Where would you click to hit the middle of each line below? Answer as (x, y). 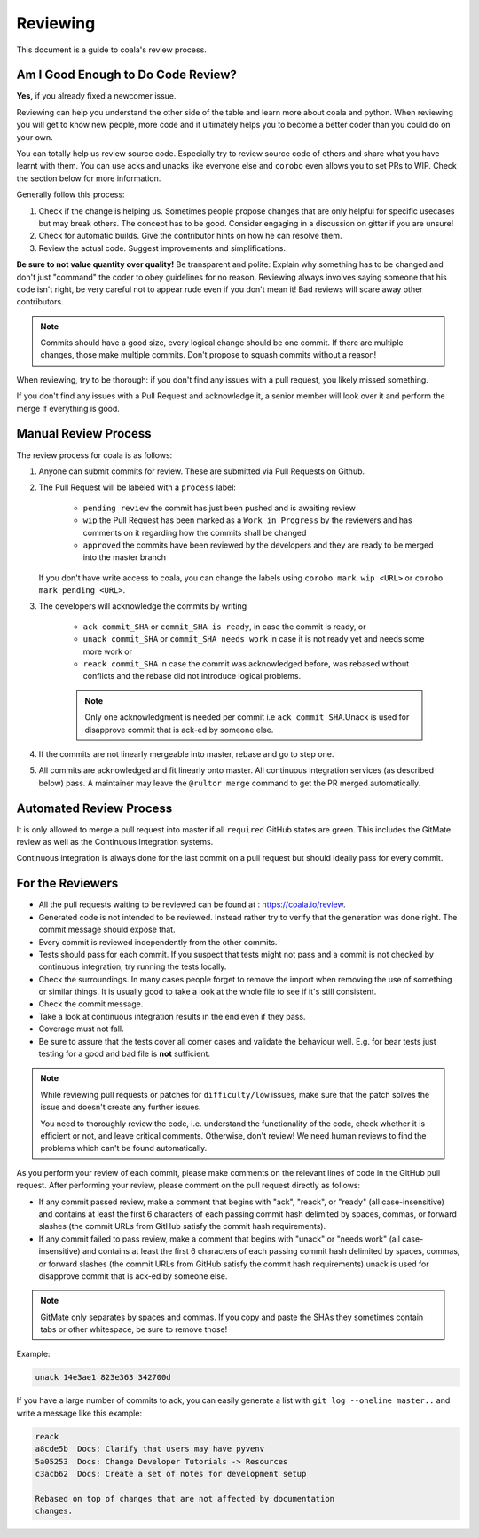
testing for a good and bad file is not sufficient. (125, 1054)
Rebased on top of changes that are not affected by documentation (185, 1499)
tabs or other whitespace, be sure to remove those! (134, 1329)
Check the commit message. (91, 1004)
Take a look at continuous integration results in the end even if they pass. (172, 1016)
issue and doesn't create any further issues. (121, 1107)
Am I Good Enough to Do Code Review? (126, 75)
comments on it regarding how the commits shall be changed (195, 532)
